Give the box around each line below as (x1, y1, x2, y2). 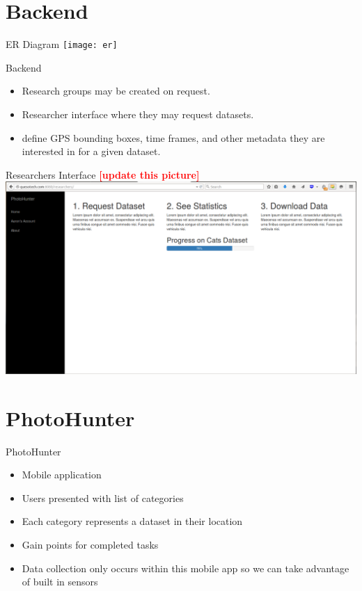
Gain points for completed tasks (22, 537, 159, 552)
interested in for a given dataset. (22, 144, 161, 159)
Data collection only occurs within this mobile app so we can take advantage (22, 560, 349, 575)
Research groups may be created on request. (22, 83, 210, 98)
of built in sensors (22, 574, 98, 589)
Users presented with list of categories (22, 490, 184, 505)
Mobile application (22, 467, 102, 482)
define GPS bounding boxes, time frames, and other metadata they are (22, 130, 325, 145)
